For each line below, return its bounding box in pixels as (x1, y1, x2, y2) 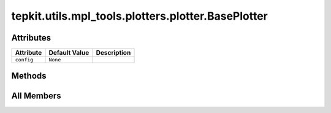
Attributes (11, 33, 51, 43)
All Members (11, 90, 61, 101)
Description (96, 49, 131, 57)
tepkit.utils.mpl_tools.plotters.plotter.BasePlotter (11, 9, 268, 23)
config (15, 56, 34, 63)
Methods (11, 71, 47, 81)
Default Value (48, 49, 89, 57)
